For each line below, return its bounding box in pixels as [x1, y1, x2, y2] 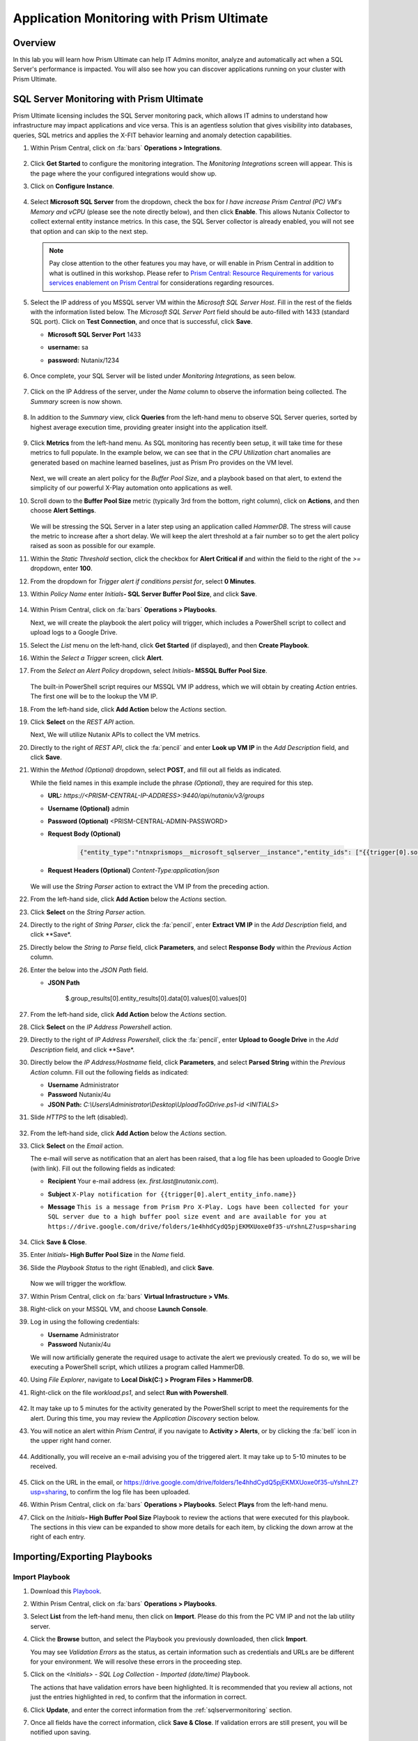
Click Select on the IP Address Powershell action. [30, 1023, 172, 1031]
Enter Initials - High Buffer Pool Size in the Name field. [30, 1251, 185, 1259]
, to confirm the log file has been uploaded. [66, 1488, 191, 1496]
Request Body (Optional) [47, 829, 121, 838]
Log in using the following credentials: [30, 1318, 139, 1326]
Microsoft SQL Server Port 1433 [47, 330, 141, 338]
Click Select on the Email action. [30, 1141, 124, 1150]
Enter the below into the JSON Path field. [30, 965, 148, 974]
